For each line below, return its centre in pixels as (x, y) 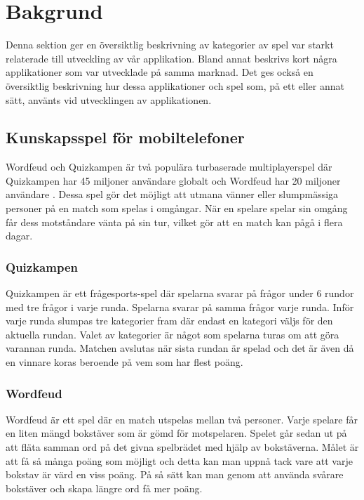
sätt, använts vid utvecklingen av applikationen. (109, 99)
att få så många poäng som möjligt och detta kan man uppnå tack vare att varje (179, 460)
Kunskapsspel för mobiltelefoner (125, 137)
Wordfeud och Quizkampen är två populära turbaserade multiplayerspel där (169, 167)
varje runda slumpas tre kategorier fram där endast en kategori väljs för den (169, 321)
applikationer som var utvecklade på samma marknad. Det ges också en (160, 72)
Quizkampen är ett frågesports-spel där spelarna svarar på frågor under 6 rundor (180, 293)
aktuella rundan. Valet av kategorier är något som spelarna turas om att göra (173, 334)
